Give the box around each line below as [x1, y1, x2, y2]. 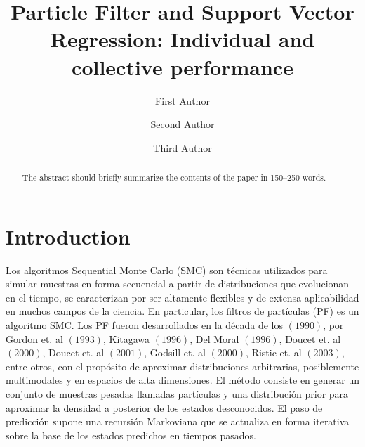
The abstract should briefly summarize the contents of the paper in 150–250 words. [22, 171, 326, 183]
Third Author [153, 140, 212, 155]
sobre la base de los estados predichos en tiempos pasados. [6, 427, 256, 442]
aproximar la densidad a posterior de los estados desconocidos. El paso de [6, 400, 323, 415]
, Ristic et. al [246, 345, 302, 360]
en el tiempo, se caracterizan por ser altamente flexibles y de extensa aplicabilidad [6, 290, 359, 304]
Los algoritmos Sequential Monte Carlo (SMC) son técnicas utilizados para [6, 262, 328, 277]
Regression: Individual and [50, 25, 315, 53]
